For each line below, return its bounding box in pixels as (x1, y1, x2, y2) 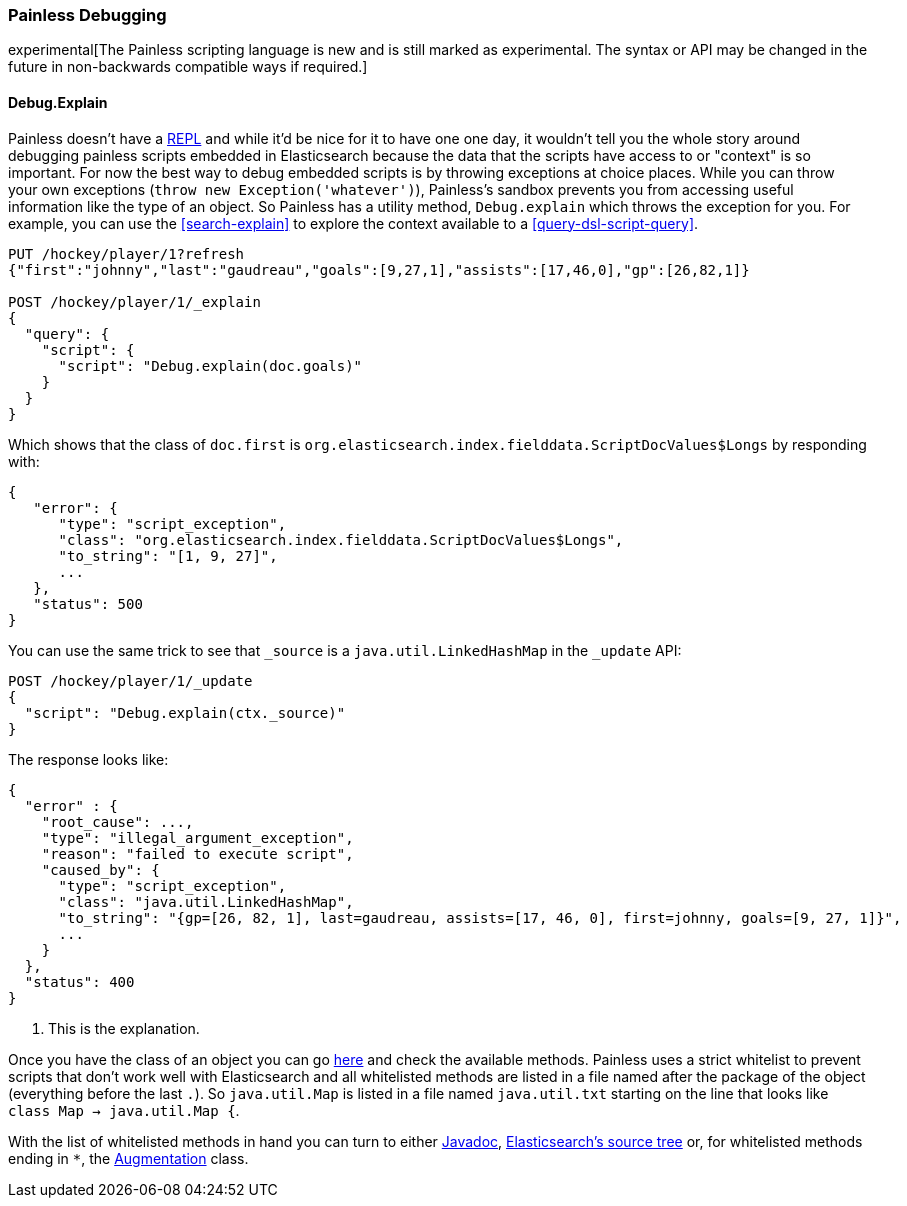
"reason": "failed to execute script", (41, 845, 354, 862)
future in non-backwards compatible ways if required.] (8, 58, 368, 76)
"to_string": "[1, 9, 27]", (58, 547, 278, 564)
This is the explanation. (48, 1019, 200, 1037)
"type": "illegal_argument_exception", (41, 829, 354, 846)
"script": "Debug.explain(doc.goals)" (58, 357, 363, 374)
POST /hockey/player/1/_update (8, 672, 253, 689)
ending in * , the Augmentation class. (8, 1149, 249, 1167)
